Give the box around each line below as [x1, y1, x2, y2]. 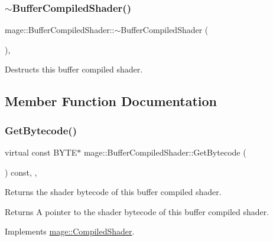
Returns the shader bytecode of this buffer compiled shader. [5, 186, 222, 198]
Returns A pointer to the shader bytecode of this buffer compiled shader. [5, 205, 269, 217]
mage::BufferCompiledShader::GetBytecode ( [83, 146, 246, 158]
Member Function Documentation [5, 92, 217, 110]
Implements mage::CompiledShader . [5, 225, 135, 237]
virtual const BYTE [5, 146, 77, 158]
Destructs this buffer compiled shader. [5, 63, 143, 75]
